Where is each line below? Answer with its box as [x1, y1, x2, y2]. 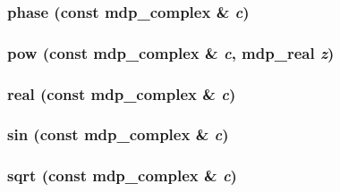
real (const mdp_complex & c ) [7, 82, 236, 104]
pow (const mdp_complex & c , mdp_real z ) [7, 41, 335, 63]
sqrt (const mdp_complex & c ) [7, 164, 237, 187]
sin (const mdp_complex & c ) [7, 123, 229, 146]
